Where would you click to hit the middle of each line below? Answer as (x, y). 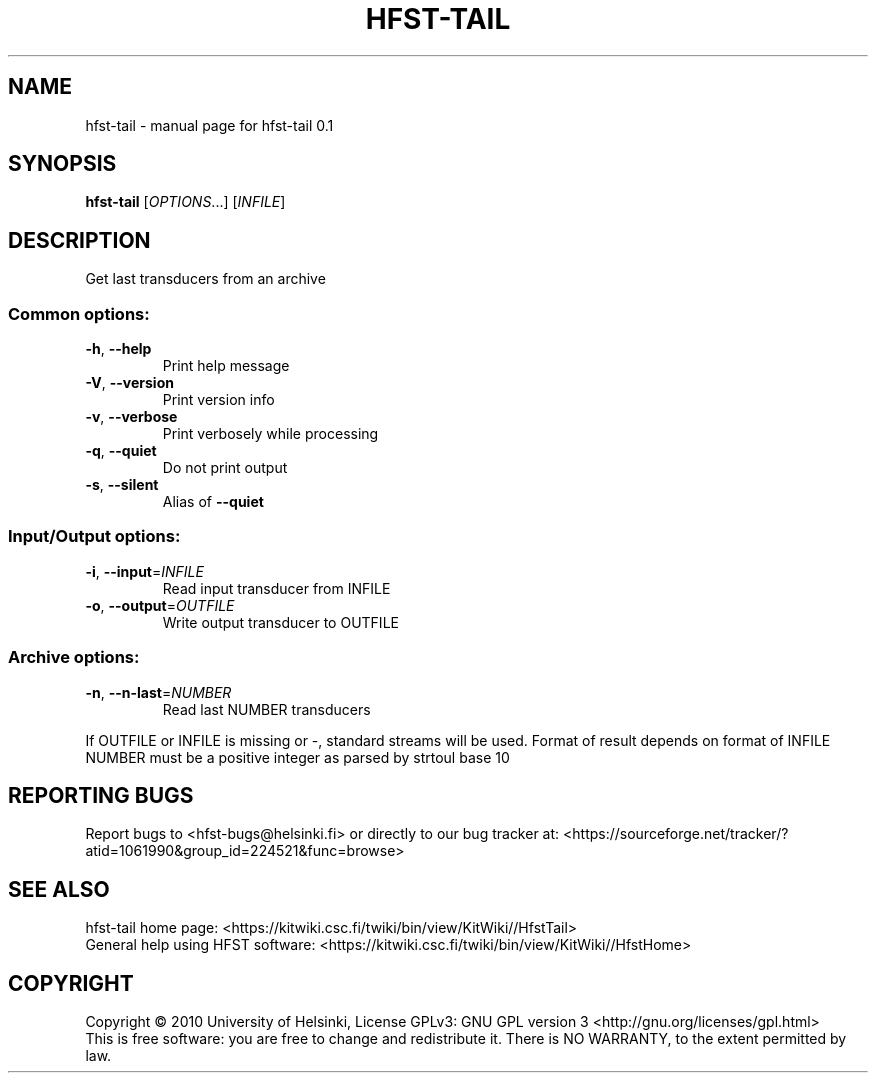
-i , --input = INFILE (144, 571)
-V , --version (129, 383)
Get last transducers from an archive (205, 279)
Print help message (226, 366)
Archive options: (74, 657)
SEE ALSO (59, 889)
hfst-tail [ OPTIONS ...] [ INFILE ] (185, 202)
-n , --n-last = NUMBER (158, 692)
